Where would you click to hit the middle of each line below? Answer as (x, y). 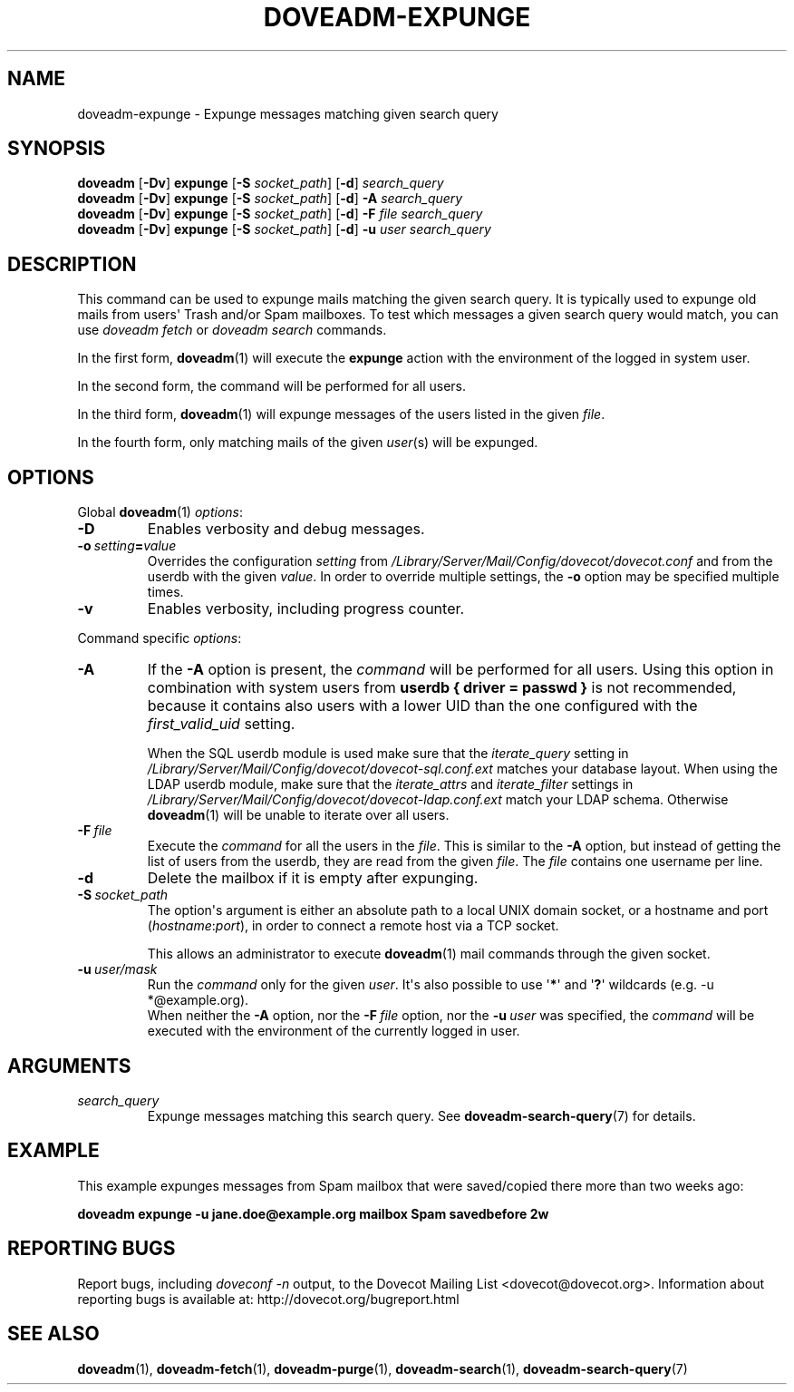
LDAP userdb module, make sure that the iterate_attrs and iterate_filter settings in (390, 784)
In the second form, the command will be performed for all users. (271, 386)
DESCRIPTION (72, 264)
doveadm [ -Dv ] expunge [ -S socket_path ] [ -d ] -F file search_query (280, 214)
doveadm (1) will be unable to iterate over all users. (298, 815)
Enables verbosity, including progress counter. (306, 609)
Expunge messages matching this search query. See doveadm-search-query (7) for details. (421, 1115)
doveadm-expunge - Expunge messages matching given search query (288, 113)
